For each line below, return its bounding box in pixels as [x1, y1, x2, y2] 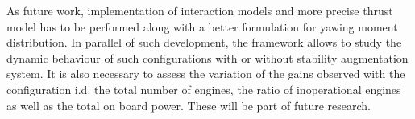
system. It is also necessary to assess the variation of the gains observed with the [6, 65, 405, 82]
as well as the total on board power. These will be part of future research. [6, 96, 371, 113]
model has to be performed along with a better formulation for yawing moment [6, 18, 398, 35]
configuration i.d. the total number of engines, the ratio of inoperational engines [6, 80, 401, 97]
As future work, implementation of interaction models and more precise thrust [6, 2, 393, 18]
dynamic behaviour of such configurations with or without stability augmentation [6, 49, 409, 66]
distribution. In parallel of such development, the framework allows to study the [6, 34, 402, 51]
